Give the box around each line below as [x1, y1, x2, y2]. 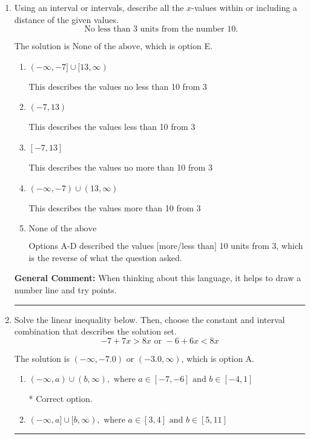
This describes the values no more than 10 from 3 [28, 160, 213, 173]
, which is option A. [181, 352, 255, 364]
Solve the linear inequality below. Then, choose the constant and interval [14, 313, 285, 325]
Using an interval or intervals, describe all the [14, 1, 184, 13]
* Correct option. [28, 392, 93, 405]
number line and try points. [14, 283, 117, 296]
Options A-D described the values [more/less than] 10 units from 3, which [28, 239, 303, 252]
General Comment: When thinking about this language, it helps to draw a [14, 271, 301, 284]
